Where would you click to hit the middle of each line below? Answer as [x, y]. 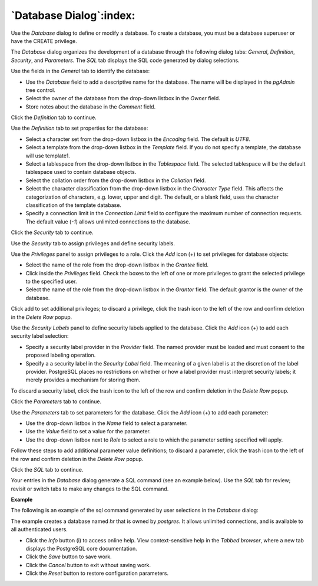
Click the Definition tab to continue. [54, 117]
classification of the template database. [74, 205]
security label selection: [40, 336]
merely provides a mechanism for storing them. [83, 380]
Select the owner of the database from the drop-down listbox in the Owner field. [123, 98]
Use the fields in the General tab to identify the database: [80, 71]
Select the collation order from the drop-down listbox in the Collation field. [116, 180]
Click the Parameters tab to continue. [56, 401]
